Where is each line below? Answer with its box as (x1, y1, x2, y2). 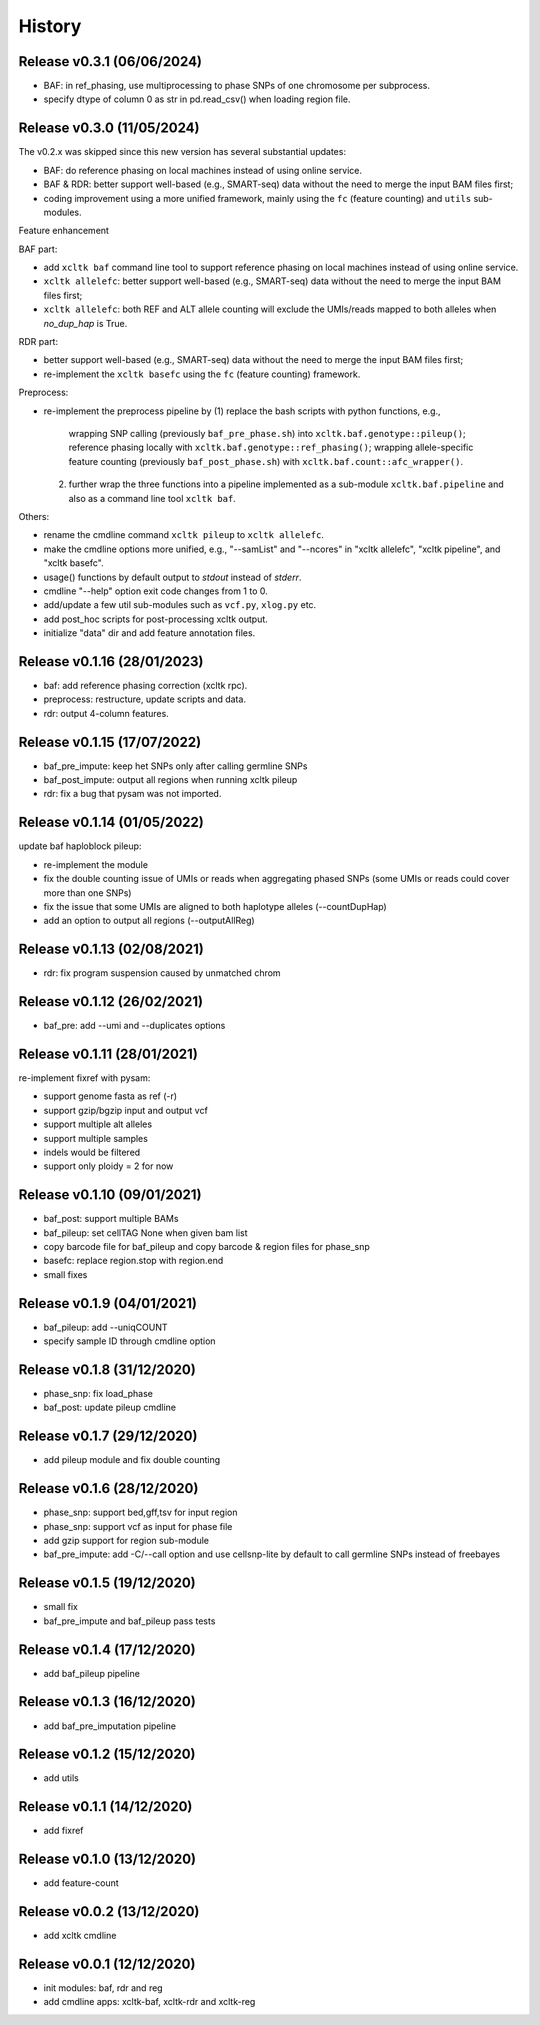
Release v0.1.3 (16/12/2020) (18, 1693, 197, 1710)
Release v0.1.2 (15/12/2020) (18, 1746, 196, 1763)
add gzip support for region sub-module (43, 1535, 210, 1547)
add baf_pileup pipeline (43, 1667, 140, 1679)
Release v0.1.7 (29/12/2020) (18, 1428, 198, 1445)
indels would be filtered (43, 1146, 141, 1158)
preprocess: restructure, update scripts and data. (43, 693, 247, 705)
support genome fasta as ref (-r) (43, 1090, 178, 1102)
